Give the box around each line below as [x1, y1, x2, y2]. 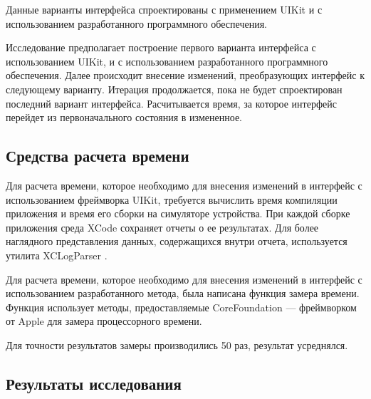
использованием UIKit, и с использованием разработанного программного [6, 53, 328, 68]
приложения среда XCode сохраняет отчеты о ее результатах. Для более [6, 219, 319, 234]
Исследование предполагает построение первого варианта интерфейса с [6, 40, 316, 55]
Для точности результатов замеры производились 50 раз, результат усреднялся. [6, 337, 348, 352]
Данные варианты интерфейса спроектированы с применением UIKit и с [6, 2, 323, 16]
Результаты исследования [6, 372, 182, 394]
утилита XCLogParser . [6, 247, 108, 262]
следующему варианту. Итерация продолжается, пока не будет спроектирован [6, 81, 343, 96]
